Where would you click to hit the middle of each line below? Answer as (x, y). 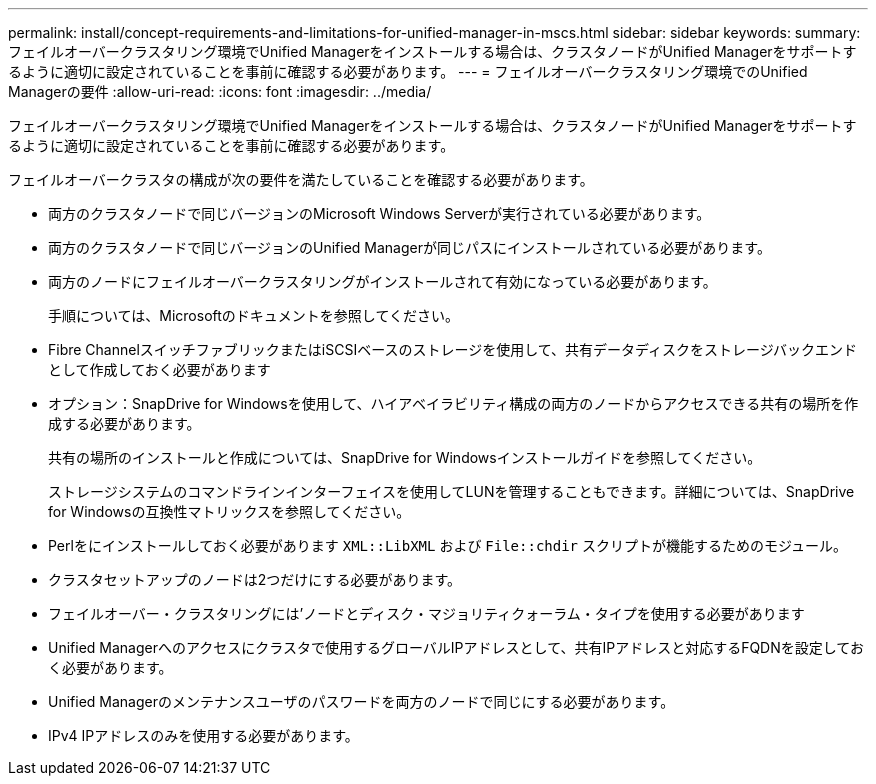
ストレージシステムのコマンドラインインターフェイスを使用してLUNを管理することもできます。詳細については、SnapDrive (451, 491)
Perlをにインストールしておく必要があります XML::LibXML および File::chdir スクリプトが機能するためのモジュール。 (448, 545)
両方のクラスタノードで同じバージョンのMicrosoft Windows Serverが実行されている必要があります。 (379, 213)
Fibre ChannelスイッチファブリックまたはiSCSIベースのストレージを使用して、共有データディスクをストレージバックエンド (452, 349)
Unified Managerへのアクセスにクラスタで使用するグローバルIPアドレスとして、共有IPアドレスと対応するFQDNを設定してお (456, 647)
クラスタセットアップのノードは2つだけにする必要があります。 (254, 579)
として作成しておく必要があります (159, 369)
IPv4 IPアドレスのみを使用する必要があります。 (203, 735)
